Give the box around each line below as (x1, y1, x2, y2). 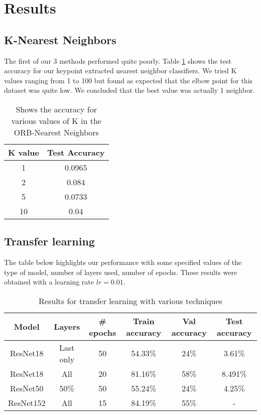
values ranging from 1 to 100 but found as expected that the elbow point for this (4, 75, 253, 85)
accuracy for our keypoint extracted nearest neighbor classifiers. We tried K (4, 65, 237, 76)
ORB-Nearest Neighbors (14, 126, 99, 138)
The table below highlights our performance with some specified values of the (4, 257, 242, 267)
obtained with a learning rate (4, 276, 94, 287)
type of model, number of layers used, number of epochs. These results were (4, 266, 237, 277)
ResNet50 (10, 382, 44, 394)
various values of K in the (11, 114, 101, 126)
